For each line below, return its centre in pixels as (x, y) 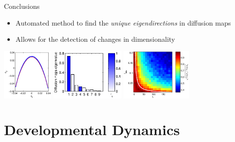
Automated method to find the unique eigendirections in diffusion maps (123, 22)
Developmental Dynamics (92, 129)
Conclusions (22, 6)
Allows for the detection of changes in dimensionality (95, 39)
